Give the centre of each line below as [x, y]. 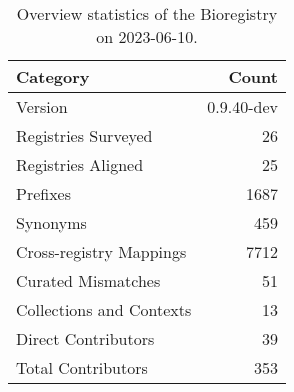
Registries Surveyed [84, 135]
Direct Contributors [85, 338]
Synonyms [51, 222]
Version [42, 106]
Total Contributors [82, 367]
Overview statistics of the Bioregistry [147, 13]
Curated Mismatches [88, 280]
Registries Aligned [80, 164]
